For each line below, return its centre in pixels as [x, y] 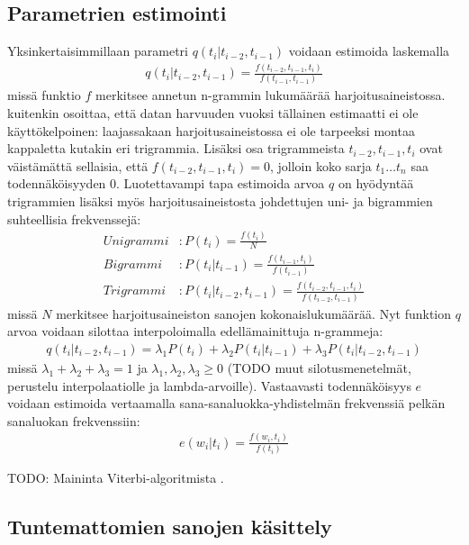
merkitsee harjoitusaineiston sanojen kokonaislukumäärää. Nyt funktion [254, 313]
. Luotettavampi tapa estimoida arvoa [221, 183]
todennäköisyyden [57, 183]
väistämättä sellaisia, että [78, 165]
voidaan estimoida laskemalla [369, 51]
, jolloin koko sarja [320, 165]
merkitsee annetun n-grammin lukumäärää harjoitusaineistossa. [271, 95]
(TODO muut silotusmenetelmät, [319, 367]
